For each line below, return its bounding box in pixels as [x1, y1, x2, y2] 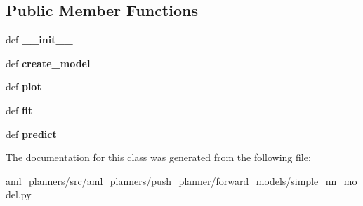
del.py [6, 187, 32, 202]
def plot [6, 79, 41, 94]
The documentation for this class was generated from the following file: [6, 150, 311, 165]
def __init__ [6, 32, 73, 47]
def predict [6, 126, 57, 141]
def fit [6, 102, 33, 117]
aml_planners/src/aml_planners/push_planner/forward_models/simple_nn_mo [6, 173, 357, 188]
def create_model [6, 55, 91, 70]
